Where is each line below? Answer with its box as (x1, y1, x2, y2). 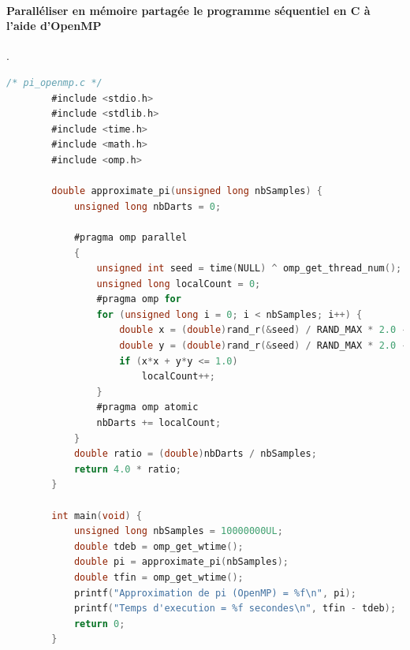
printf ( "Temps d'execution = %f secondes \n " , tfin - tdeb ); (73, 603, 397, 615)
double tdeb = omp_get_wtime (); (73, 540, 244, 552)
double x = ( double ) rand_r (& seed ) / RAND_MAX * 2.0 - (119, 324, 408, 336)
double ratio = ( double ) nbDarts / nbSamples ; (73, 448, 317, 460)
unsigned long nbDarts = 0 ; (73, 200, 222, 212)
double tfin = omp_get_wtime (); (73, 571, 244, 583)
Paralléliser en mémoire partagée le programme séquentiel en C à (6, 2, 371, 18)
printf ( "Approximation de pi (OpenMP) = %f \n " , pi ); (73, 587, 356, 599)
